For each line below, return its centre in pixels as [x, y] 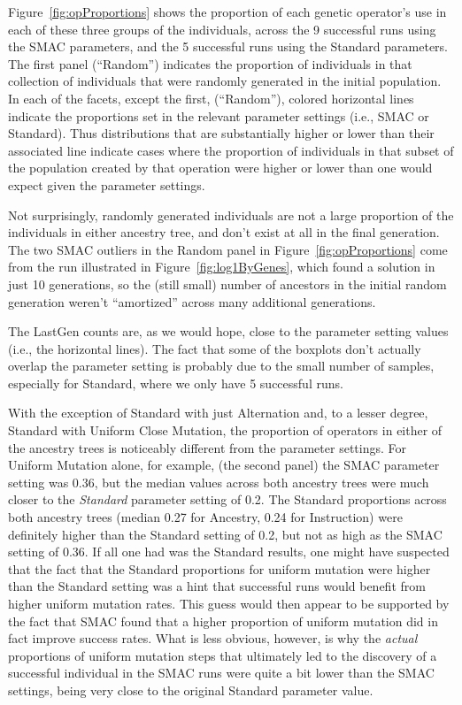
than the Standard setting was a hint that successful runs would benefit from [217, 586]
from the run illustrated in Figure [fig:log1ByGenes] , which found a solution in [222, 267]
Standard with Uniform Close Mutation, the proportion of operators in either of [225, 430]
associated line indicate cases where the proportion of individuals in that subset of [231, 150]
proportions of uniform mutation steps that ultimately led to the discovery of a [223, 655]
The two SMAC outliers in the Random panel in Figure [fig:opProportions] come [228, 249]
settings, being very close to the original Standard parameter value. [191, 690]
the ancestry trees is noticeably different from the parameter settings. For [207, 447]
